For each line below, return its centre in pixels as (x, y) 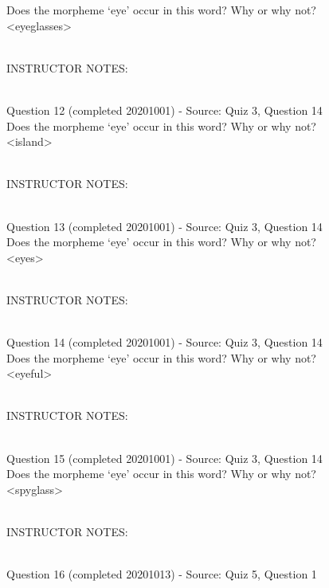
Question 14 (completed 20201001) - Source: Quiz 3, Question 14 (164, 342)
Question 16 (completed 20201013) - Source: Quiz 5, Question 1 (162, 574)
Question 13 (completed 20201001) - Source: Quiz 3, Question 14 (164, 226)
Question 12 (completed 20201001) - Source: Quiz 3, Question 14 (164, 110)
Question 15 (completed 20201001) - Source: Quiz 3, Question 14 (164, 458)
